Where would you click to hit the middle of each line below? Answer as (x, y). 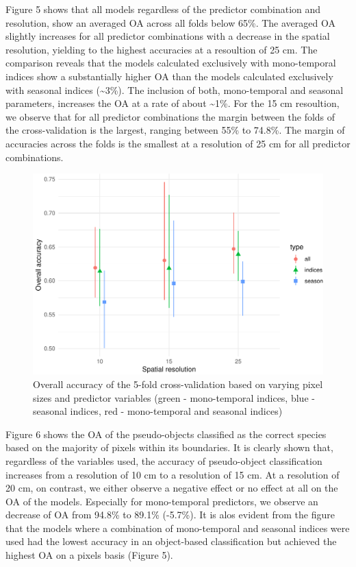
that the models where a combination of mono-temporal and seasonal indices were (178, 528)
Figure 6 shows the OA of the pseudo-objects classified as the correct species (166, 434)
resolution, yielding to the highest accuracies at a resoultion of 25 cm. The (162, 49)
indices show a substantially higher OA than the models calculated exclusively (169, 76)
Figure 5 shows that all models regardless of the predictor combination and (163, 9)
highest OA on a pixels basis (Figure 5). (89, 555)
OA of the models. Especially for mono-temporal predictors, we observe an (162, 501)
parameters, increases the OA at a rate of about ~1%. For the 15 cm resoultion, (173, 103)
